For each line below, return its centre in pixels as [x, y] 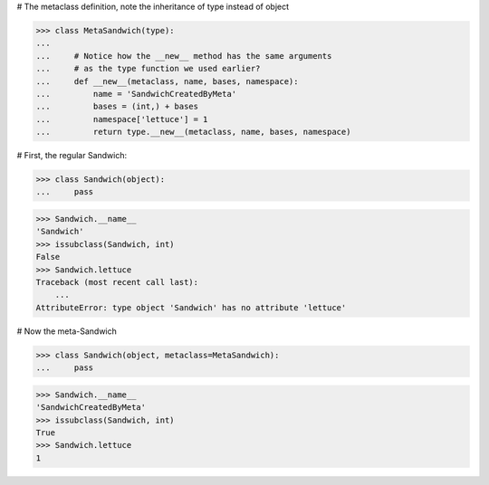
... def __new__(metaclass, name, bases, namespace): [167, 81]
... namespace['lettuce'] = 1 [122, 119]
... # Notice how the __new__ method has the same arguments [184, 56]
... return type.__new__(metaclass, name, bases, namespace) [193, 132]
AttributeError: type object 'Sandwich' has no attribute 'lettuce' [191, 307]
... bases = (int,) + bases [117, 107]
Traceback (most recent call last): [117, 282]
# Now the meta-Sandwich [67, 331]
